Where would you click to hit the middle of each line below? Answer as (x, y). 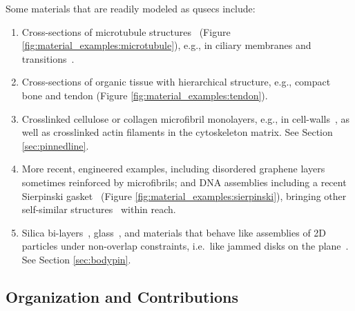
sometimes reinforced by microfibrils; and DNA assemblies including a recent (184, 182)
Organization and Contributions (122, 296)
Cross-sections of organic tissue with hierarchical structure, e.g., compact (176, 82)
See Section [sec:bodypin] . (76, 259)
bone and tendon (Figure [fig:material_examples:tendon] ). (145, 95)
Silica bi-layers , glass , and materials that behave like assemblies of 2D (174, 232)
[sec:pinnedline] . (55, 145)
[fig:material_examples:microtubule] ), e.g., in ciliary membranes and (166, 45)
